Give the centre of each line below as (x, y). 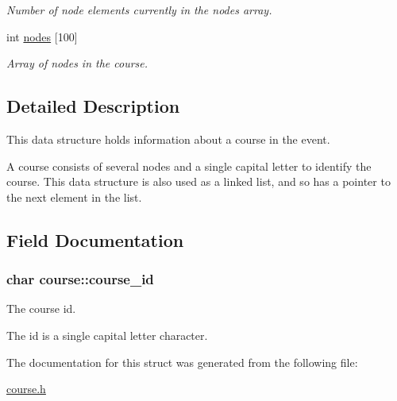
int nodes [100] (42, 36)
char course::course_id (80, 279)
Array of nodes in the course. (77, 63)
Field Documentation (95, 239)
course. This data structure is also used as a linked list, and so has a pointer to (198, 181)
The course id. (41, 308)
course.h (26, 389)
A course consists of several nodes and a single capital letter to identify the (189, 166)
